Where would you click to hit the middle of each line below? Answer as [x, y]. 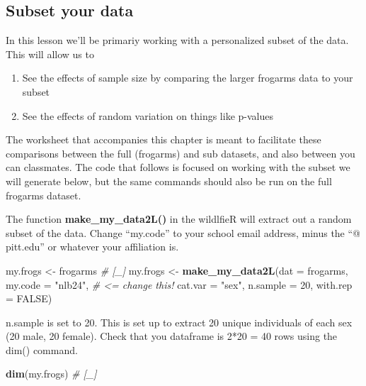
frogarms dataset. [44, 195]
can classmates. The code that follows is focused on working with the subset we [178, 167]
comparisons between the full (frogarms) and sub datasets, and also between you [181, 153]
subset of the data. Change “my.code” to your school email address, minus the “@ [183, 232]
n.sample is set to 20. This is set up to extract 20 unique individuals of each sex [179, 322]
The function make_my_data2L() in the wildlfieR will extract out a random [179, 219]
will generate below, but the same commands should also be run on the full [169, 181]
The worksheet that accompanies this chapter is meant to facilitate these [164, 139]
